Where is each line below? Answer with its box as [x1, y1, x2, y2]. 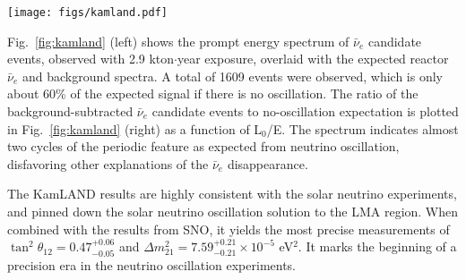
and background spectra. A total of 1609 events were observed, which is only [22, 66, 443, 85]
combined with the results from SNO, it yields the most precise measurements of [7, 219, 450, 238]
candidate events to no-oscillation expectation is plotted [151, 102, 459, 121]
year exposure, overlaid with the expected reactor [177, 49, 449, 68]
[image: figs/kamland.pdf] [7, 6, 168, 19]
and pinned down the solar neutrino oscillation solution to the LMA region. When [7, 202, 459, 220]
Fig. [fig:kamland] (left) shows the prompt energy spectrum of [7, 31, 349, 50]
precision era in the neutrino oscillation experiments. [7, 255, 297, 274]
